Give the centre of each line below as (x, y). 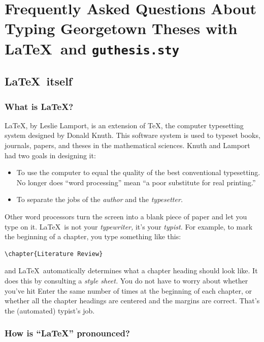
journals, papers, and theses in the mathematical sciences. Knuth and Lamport (127, 145)
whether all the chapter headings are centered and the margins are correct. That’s (132, 301)
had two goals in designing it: (50, 155)
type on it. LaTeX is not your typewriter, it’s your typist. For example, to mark (129, 226)
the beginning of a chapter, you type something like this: (93, 236)
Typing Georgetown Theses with (121, 28)
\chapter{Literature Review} (54, 254)
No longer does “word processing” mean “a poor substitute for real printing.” (136, 182)
